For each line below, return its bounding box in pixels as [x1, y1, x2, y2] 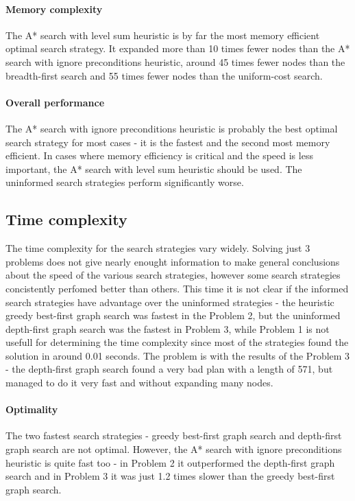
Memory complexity [5, 1, 103, 16]
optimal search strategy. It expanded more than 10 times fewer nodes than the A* [5, 41, 350, 56]
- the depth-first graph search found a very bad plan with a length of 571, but [5, 362, 333, 376]
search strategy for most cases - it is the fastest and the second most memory [5, 135, 330, 149]
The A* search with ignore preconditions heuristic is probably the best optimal [5, 121, 338, 135]
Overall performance [5, 95, 105, 109]
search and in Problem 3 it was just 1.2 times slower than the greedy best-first [5, 469, 335, 483]
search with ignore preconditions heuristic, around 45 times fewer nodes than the [5, 54, 345, 69]
